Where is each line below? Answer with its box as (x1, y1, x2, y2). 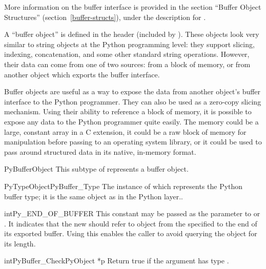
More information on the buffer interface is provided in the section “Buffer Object (4, 2, 261, 12)
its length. (4, 238, 36, 249)
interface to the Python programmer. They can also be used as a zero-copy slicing (4, 96, 261, 107)
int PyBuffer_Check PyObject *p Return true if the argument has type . (4, 255, 229, 266)
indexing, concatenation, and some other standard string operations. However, (4, 49, 250, 59)
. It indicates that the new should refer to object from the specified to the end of (4, 218, 257, 229)
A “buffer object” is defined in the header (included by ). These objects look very (4, 29, 259, 39)
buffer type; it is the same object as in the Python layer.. (4, 191, 183, 201)
